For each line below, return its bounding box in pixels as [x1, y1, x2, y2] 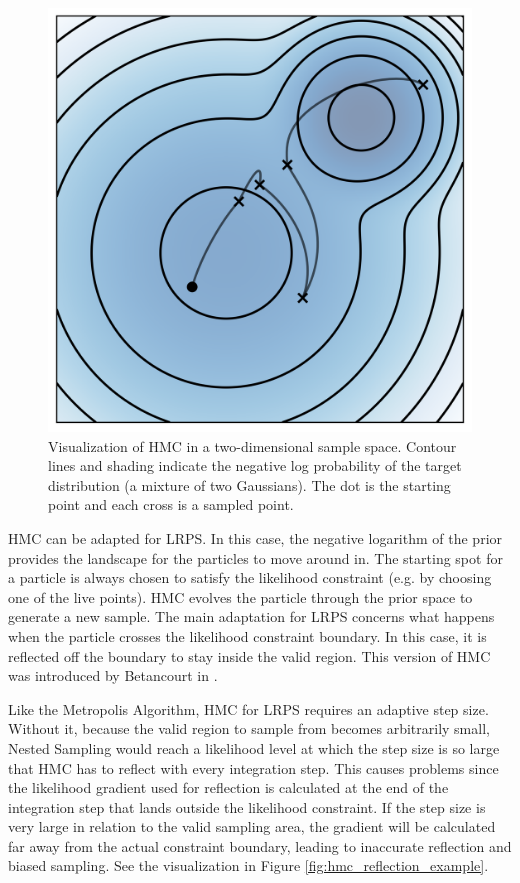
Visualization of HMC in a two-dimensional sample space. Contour [48, 435, 457, 456]
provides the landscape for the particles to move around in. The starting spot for [8, 547, 503, 568]
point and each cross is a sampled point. [48, 494, 294, 515]
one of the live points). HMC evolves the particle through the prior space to [8, 586, 473, 607]
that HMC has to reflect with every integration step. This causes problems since [8, 757, 499, 778]
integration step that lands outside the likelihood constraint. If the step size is [8, 796, 486, 817]
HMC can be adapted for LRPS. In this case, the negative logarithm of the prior [8, 527, 503, 548]
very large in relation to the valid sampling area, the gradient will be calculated [8, 816, 496, 837]
